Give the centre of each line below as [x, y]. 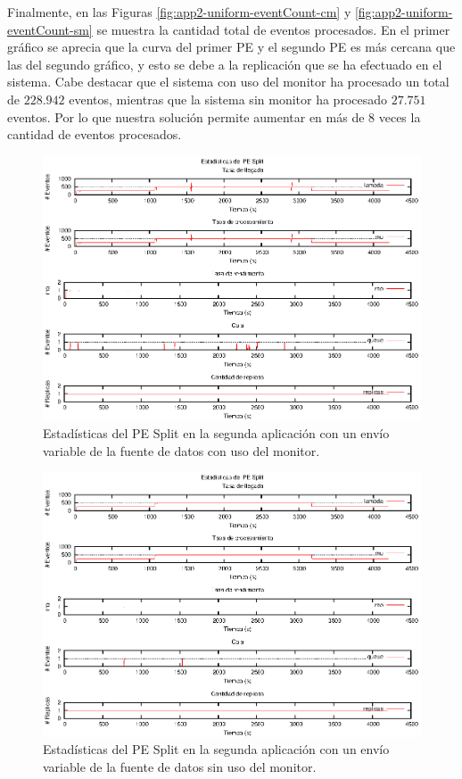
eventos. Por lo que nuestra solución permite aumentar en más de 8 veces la [214, 116]
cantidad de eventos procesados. [95, 134]
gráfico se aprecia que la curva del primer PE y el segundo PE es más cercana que [231, 47]
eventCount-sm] [50, 29]
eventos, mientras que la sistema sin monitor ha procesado [228, 99]
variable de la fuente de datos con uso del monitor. [181, 450]
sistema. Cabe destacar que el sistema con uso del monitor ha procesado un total [228, 82]
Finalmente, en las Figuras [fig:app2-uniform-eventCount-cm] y [179, 12]
